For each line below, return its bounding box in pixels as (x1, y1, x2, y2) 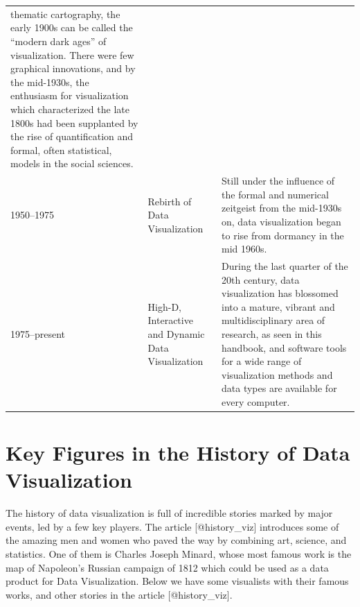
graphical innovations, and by (10, 61, 136, 76)
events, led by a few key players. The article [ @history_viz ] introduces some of (6, 519, 339, 533)
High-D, (147, 299, 181, 314)
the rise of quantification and (10, 129, 134, 144)
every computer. (222, 394, 290, 409)
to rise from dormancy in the (222, 228, 344, 242)
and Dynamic (147, 326, 205, 341)
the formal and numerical (222, 187, 329, 201)
